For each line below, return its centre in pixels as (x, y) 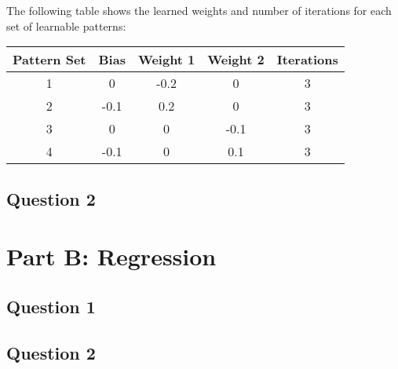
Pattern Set (49, 60)
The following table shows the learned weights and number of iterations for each (199, 10)
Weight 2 (236, 60)
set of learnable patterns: (66, 26)
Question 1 (51, 306)
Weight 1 (166, 60)
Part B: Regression (111, 256)
